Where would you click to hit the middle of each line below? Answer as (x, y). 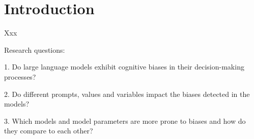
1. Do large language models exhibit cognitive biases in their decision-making (124, 67)
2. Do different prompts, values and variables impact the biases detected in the (127, 94)
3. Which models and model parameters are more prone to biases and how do (125, 120)
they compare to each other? (49, 131)
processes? (20, 76)
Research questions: (35, 49)
